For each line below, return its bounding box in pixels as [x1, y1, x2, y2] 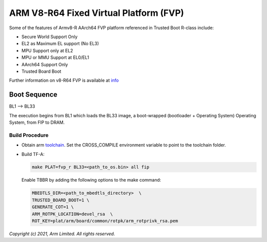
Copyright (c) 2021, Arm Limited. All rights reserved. [9, 231, 115, 237]
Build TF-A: [21, 151, 44, 157]
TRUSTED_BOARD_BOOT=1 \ [32, 197, 90, 203]
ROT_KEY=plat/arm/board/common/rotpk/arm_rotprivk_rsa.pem [32, 218, 178, 224]
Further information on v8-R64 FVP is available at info [9, 77, 119, 84]
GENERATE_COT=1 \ [32, 204, 74, 210]
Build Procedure [9, 132, 49, 139]
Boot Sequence [9, 91, 58, 99]
